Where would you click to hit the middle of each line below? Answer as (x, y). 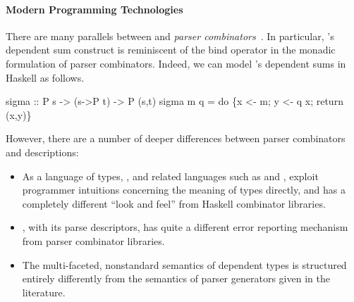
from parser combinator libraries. (93, 240)
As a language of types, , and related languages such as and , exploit (170, 176)
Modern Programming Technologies (94, 9)
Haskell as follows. (45, 77)
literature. (44, 292)
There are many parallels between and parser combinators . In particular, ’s (170, 36)
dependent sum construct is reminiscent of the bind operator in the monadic (171, 50)
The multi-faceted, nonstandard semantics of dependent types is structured (184, 264)
